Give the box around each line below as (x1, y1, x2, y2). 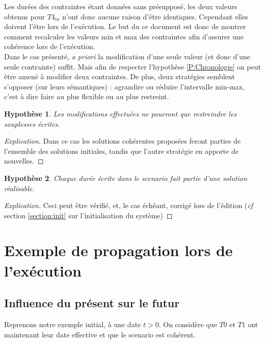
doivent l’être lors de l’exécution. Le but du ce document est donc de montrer (4, 21, 246, 32)
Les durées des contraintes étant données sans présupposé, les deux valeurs (4, 1, 237, 11)
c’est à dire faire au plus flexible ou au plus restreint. (4, 91, 169, 102)
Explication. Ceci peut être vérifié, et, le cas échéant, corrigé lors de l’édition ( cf (4, 200, 253, 211)
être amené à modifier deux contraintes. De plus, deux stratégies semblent (4, 71, 235, 82)
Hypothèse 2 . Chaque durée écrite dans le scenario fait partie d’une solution (4, 172, 247, 183)
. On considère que (158, 319, 217, 330)
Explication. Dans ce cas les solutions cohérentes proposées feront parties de (4, 135, 241, 146)
